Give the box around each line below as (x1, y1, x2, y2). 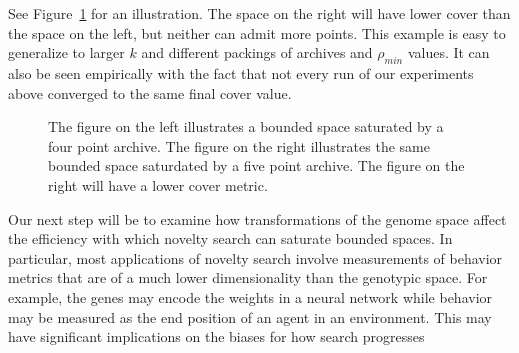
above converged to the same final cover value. (8, 82, 292, 103)
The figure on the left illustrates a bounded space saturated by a (48, 116, 444, 137)
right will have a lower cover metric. (48, 174, 268, 195)
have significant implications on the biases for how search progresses (8, 326, 425, 347)
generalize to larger (8, 42, 125, 63)
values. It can (407, 42, 490, 63)
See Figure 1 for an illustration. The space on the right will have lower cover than (8, 3, 511, 23)
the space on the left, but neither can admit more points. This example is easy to (8, 22, 506, 43)
